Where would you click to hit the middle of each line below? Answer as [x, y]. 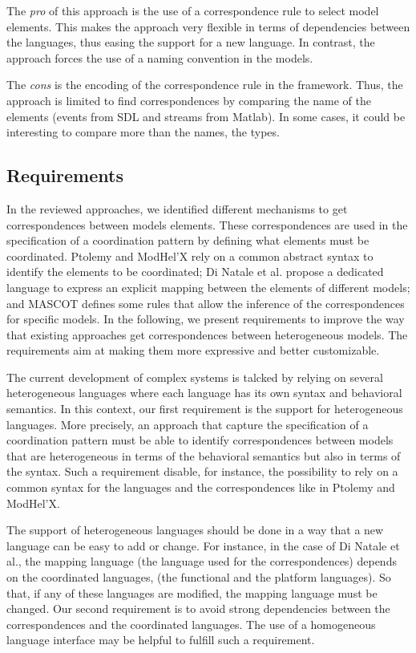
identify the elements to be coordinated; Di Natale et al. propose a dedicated [195, 272]
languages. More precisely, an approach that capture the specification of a [188, 424]
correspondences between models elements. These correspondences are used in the [207, 224]
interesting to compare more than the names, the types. [143, 132]
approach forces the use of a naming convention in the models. [160, 57]
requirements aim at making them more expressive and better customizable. [193, 350]
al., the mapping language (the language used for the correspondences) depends [202, 561]
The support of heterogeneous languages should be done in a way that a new [195, 530]
